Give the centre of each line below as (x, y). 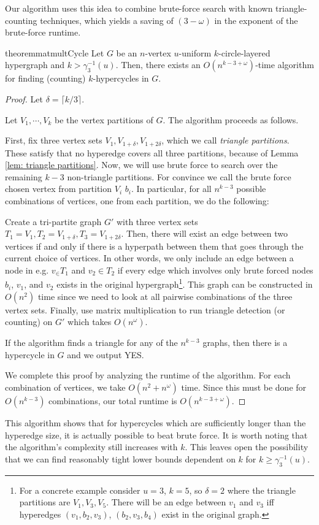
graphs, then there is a (245, 343)
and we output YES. (106, 354)
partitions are (45, 502)
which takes (90, 322)
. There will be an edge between (166, 502)
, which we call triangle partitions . (225, 140)
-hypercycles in (121, 78)
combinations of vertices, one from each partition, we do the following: (137, 200)
